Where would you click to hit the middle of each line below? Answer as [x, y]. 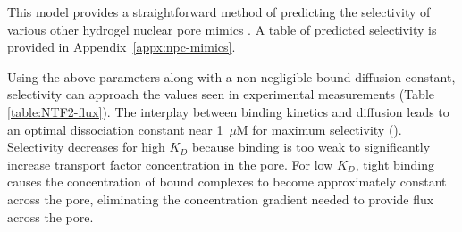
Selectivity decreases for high [86, 147]
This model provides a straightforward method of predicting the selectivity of [219, 12]
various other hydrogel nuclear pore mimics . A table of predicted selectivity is [222, 29]
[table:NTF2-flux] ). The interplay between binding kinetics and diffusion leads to [228, 111]
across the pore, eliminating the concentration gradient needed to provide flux [221, 199]
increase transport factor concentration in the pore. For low [170, 164]
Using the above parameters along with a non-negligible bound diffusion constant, [231, 76]
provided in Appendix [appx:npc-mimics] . [122, 47]
